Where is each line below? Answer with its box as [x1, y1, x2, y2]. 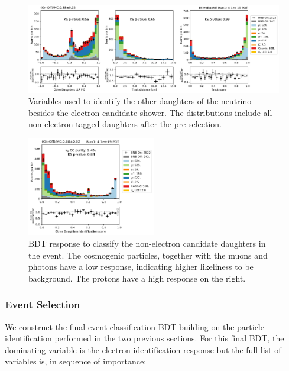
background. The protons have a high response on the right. [28, 272, 246, 284]
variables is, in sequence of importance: [5, 355, 147, 367]
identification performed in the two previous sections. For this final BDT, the [5, 332, 284, 344]
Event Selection [5, 297, 80, 312]
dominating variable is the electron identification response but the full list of [5, 343, 281, 356]
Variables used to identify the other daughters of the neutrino [28, 95, 252, 107]
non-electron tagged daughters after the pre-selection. [28, 118, 222, 130]
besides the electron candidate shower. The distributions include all [28, 106, 272, 118]
